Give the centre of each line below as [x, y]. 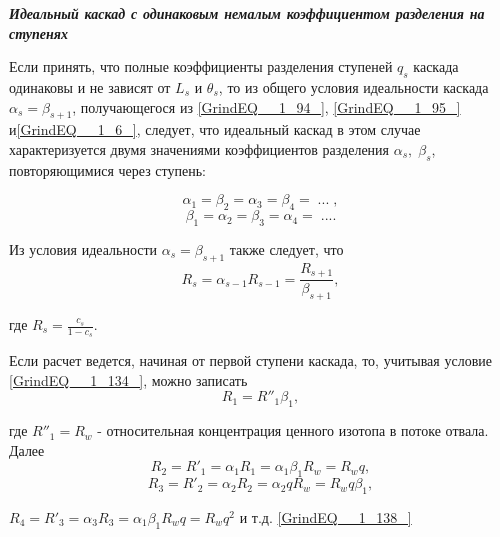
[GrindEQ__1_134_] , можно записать [128, 379]
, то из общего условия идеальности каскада [353, 86]
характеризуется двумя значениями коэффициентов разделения [199, 148]
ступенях [38, 32]
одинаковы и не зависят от [90, 86]
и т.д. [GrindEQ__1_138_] [325, 517]
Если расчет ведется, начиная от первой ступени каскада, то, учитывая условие [250, 360]
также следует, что [286, 248]
